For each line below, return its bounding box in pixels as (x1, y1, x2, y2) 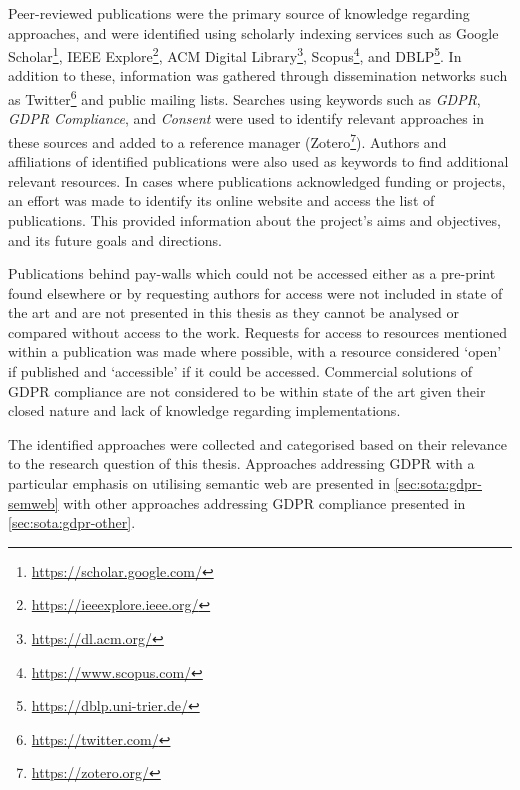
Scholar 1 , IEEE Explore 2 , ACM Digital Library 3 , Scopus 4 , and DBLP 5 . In (8, 43, 462, 66)
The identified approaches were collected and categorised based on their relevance (8, 433, 507, 454)
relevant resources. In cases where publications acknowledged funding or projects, (8, 170, 506, 191)
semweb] (8, 492, 59, 513)
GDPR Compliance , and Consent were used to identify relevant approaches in (8, 108, 485, 129)
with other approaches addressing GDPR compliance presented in (63, 492, 466, 513)
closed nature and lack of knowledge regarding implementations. (8, 400, 401, 421)
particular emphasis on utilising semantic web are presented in (8, 473, 391, 494)
